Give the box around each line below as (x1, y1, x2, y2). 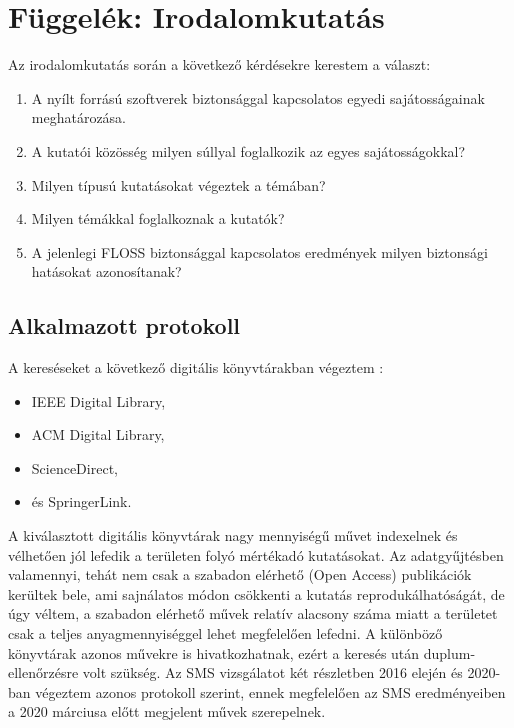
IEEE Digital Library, (31, 390, 166, 411)
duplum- (423, 642, 476, 663)
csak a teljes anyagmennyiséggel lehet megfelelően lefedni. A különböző (8, 623, 443, 644)
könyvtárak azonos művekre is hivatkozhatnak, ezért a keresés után (8, 642, 420, 663)
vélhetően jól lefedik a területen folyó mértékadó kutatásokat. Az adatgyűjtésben (8, 544, 504, 565)
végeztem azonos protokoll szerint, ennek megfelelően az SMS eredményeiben (35, 681, 506, 702)
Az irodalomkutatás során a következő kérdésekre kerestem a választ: (8, 54, 431, 75)
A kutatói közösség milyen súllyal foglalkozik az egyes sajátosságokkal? (31, 140, 466, 161)
